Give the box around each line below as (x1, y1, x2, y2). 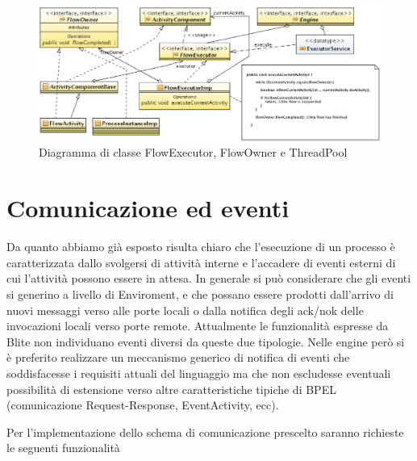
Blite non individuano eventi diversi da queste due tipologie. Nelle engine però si (6, 333, 405, 350)
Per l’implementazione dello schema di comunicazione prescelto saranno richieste (6, 423, 404, 440)
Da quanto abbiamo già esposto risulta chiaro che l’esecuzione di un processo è (6, 238, 395, 255)
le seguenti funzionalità (6, 439, 120, 456)
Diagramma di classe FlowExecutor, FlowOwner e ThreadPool (39, 144, 348, 161)
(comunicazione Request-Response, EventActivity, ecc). (6, 396, 279, 413)
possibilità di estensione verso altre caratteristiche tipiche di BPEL (6, 380, 336, 397)
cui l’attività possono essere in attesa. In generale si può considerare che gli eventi (6, 270, 411, 287)
